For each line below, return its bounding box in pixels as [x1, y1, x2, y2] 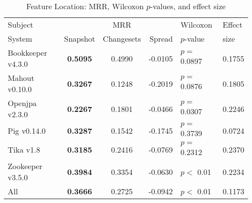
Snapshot [64, 33, 95, 44]
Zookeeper [8, 160, 43, 172]
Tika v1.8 [8, 144, 40, 155]
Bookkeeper [8, 47, 47, 58]
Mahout [8, 72, 34, 83]
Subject [8, 19, 33, 30]
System [8, 33, 32, 44]
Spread [149, 33, 173, 44]
